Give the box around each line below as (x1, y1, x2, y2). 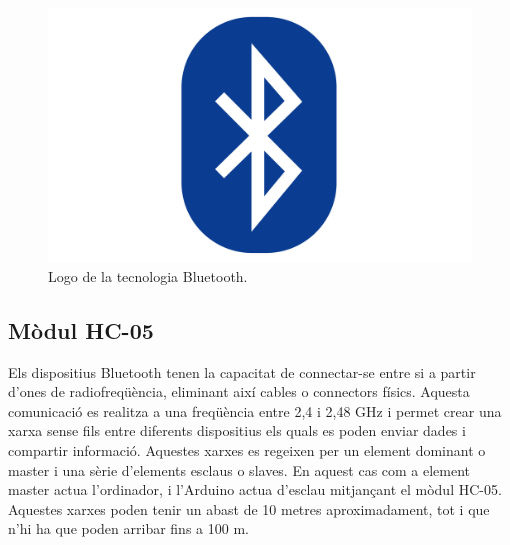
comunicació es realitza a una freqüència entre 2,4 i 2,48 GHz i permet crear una (8, 400, 502, 421)
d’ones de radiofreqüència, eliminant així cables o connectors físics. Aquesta (8, 381, 470, 402)
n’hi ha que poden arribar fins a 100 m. (8, 518, 249, 539)
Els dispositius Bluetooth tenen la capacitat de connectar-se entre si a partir (8, 361, 476, 382)
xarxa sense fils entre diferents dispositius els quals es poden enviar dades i (8, 420, 466, 441)
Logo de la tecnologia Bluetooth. (48, 265, 248, 286)
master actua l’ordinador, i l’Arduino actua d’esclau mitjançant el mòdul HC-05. (8, 479, 502, 500)
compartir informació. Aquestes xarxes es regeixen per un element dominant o (8, 440, 486, 460)
